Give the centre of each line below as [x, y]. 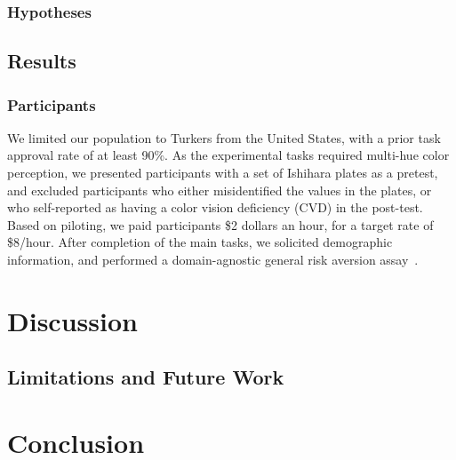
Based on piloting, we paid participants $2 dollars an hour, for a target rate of [220, 224]
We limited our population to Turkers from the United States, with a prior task [224, 137]
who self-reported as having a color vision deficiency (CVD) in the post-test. [215, 207]
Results [42, 61]
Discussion [72, 320]
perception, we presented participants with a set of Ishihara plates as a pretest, [223, 173]
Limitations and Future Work [146, 377]
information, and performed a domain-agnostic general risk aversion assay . [213, 259]
